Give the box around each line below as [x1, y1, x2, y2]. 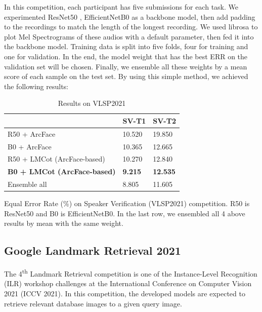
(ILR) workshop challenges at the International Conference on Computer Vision [4, 278, 252, 289]
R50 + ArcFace [8, 128, 56, 139]
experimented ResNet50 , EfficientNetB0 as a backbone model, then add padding [4, 11, 255, 22]
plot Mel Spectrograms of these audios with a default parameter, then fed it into [4, 31, 254, 42]
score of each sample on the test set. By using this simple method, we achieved [4, 71, 248, 82]
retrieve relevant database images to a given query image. [4, 298, 182, 308]
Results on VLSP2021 [58, 98, 126, 108]
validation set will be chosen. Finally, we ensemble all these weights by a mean [4, 61, 247, 71]
